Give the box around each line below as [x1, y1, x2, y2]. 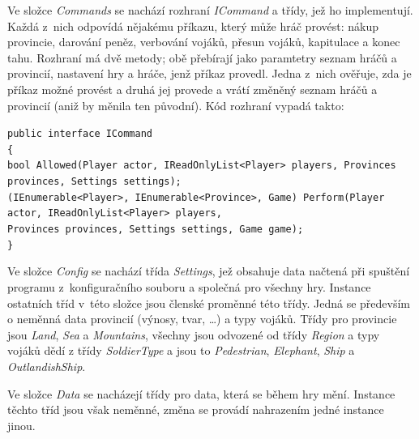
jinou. [7, 416, 36, 433]
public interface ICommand [7, 128, 152, 140]
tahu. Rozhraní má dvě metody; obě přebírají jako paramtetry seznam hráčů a [7, 49, 397, 66]
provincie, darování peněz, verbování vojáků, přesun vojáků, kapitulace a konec [7, 33, 400, 50]
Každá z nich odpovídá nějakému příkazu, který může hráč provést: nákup [7, 17, 378, 34]
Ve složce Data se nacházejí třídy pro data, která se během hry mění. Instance [7, 385, 395, 402]
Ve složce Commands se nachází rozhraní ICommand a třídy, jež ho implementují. [7, 2, 413, 18]
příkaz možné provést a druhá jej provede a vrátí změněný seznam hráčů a [7, 80, 378, 97]
